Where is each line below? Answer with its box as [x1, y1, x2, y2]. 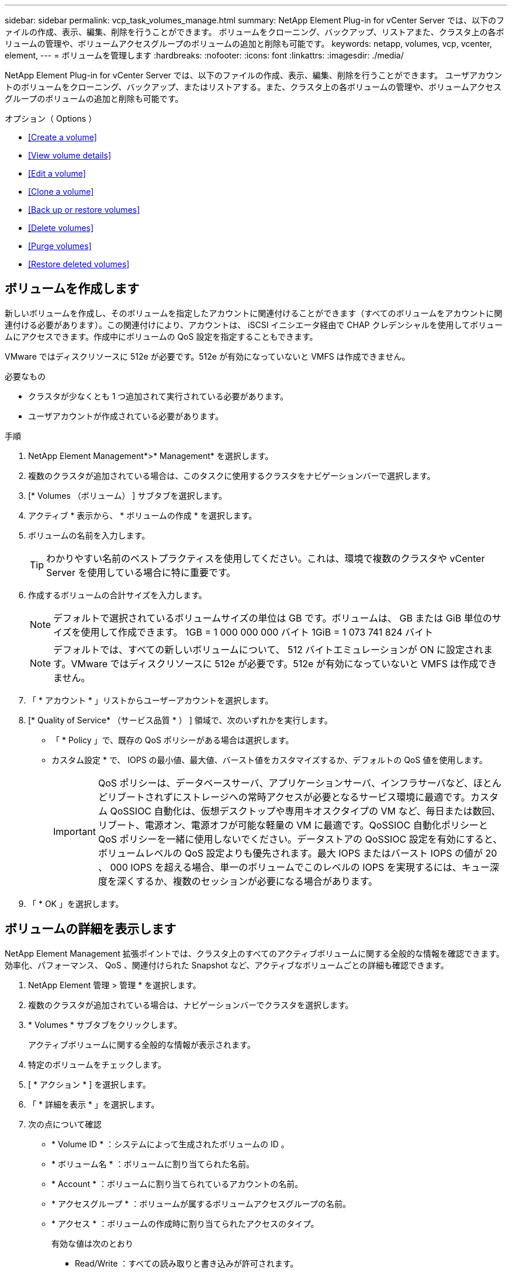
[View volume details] [28, 150, 112, 160]
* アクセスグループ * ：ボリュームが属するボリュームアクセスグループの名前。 [51, 1198, 351, 1209]
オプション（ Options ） [5, 113, 97, 123]
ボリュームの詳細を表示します [5, 922, 177, 937]
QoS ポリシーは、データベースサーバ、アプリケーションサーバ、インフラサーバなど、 [98, 777, 473, 789]
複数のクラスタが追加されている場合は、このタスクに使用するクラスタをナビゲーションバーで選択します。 [28, 470, 435, 481]
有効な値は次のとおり [51, 1238, 133, 1248]
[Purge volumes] [28, 241, 92, 251]
